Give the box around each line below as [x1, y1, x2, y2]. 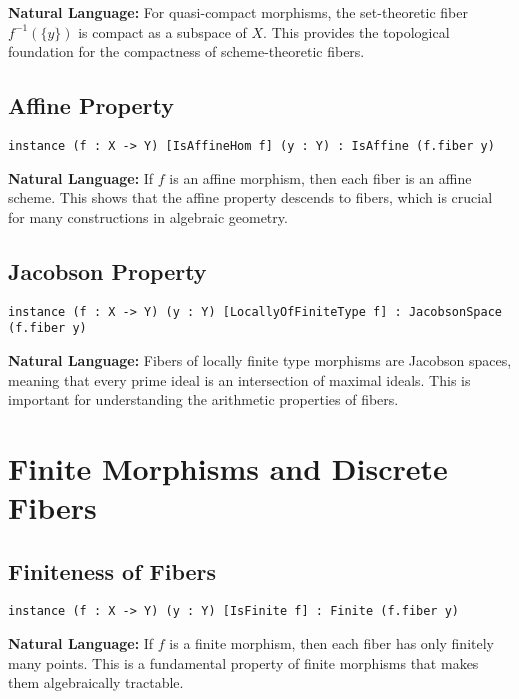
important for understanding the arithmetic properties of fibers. [8, 389, 399, 410]
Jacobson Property [8, 255, 207, 286]
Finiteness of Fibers [8, 555, 217, 586]
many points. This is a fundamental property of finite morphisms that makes [8, 652, 479, 673]
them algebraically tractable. [8, 672, 184, 693]
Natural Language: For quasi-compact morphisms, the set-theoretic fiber [8, 2, 468, 22]
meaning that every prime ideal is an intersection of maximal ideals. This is [8, 369, 471, 390]
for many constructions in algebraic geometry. [8, 206, 288, 227]
